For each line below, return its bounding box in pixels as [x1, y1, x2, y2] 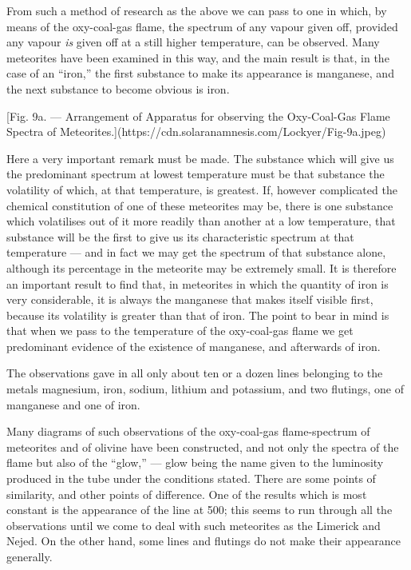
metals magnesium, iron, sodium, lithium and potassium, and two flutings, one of [6, 381, 404, 397]
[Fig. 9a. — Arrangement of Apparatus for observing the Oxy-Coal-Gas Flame [6, 107, 390, 124]
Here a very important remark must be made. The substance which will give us [6, 149, 394, 166]
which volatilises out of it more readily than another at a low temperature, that [6, 213, 396, 229]
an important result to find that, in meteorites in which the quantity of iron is [6, 275, 389, 292]
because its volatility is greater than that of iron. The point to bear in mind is [6, 306, 389, 323]
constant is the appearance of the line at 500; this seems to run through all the [6, 501, 393, 518]
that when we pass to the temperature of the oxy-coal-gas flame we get [6, 322, 354, 339]
